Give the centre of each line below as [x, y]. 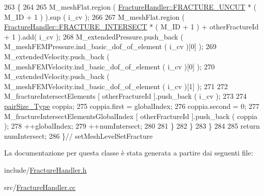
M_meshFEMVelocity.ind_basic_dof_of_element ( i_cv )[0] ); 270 [109, 66]
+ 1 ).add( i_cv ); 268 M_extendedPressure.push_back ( [94, 36]
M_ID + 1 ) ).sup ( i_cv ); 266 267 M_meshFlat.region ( [94, 16]
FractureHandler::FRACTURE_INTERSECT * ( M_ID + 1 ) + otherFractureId [131, 27]
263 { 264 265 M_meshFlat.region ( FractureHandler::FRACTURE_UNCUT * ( [130, 7]
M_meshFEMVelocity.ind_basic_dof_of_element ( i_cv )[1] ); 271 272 [116, 86]
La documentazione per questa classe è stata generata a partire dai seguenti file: [129, 153]
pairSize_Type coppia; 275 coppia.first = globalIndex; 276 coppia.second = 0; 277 [132, 106]
